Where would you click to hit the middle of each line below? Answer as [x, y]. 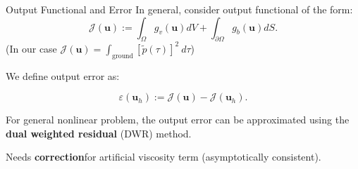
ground [123, 56]
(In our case [31, 48]
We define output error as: [63, 75]
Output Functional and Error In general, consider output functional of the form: [179, 9]
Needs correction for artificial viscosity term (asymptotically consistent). [163, 157]
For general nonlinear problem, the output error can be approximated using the [178, 120]
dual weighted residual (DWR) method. [99, 133]
